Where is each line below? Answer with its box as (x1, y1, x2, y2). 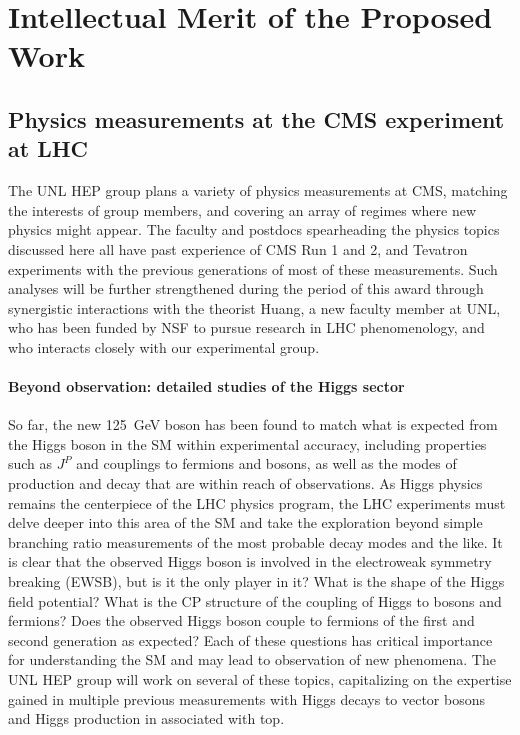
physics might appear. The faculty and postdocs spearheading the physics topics (8, 219, 500, 240)
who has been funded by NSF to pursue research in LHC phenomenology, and (8, 317, 485, 338)
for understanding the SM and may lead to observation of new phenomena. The (8, 649, 496, 670)
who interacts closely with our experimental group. (8, 336, 320, 357)
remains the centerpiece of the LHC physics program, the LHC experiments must (8, 492, 506, 513)
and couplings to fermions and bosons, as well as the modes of (76, 453, 457, 474)
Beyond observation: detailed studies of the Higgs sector (8, 376, 405, 397)
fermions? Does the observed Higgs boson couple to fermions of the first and (8, 610, 475, 631)
